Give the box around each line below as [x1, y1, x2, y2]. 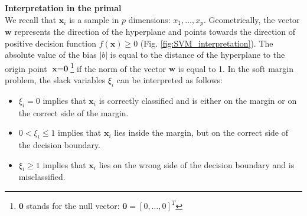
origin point [5, 62, 47, 74]
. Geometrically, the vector [203, 13, 300, 25]
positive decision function [5, 37, 96, 49]
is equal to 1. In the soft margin [178, 62, 293, 74]
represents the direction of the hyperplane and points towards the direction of [14, 25, 296, 38]
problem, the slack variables [5, 74, 106, 86]
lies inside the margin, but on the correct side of [114, 126, 289, 139]
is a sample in [69, 13, 119, 25]
